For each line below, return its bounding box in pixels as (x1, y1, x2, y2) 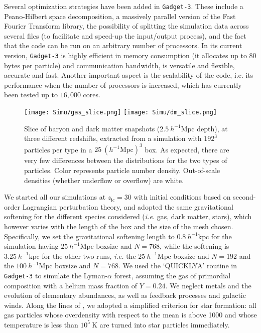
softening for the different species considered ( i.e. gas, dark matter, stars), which (4, 211, 252, 222)
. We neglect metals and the (165, 280, 251, 290)
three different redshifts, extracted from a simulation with (24, 133, 202, 143)
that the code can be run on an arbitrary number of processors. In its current (4, 40, 242, 51)
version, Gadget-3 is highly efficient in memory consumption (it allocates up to (4, 50, 247, 61)
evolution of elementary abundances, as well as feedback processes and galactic (4, 290, 246, 300)
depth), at (197, 123, 228, 133)
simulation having (4, 241, 59, 251)
